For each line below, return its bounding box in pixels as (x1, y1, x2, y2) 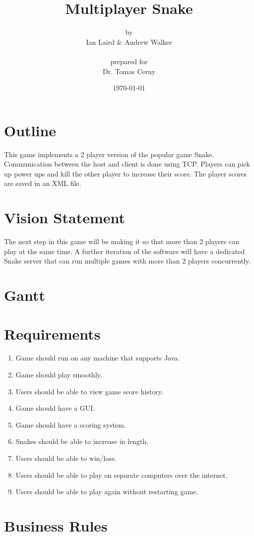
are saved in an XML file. (4, 178, 81, 188)
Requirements (4, 324, 101, 344)
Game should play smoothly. (15, 369, 102, 379)
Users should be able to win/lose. (15, 452, 117, 463)
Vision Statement (4, 207, 126, 228)
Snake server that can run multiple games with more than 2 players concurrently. (4, 256, 251, 266)
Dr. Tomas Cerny (102, 66, 156, 76)
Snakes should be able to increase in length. (15, 436, 149, 447)
